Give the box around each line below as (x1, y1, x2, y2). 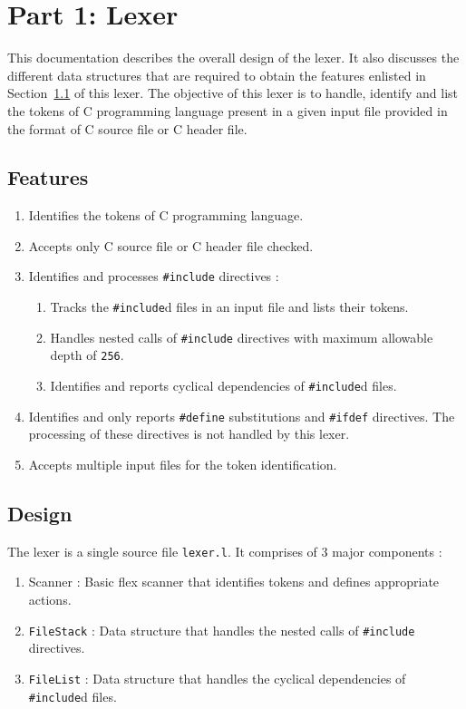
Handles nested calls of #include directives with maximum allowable (50, 327, 433, 346)
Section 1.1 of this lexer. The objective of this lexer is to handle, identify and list (7, 83, 459, 102)
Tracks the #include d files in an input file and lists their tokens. (50, 297, 409, 316)
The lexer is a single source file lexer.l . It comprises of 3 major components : (7, 541, 442, 560)
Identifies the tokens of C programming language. (28, 206, 304, 225)
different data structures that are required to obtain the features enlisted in (7, 65, 426, 84)
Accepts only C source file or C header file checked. (28, 236, 314, 255)
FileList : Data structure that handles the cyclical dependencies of (28, 668, 406, 687)
